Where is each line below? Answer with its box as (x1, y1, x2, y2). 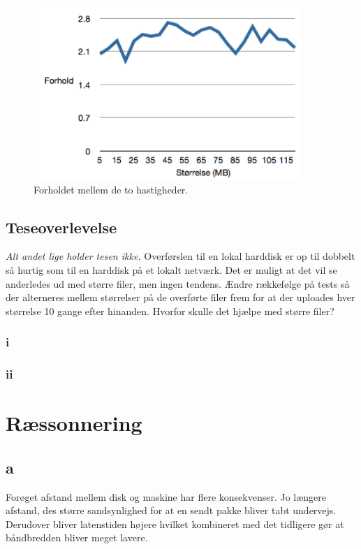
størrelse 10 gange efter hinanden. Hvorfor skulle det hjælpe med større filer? (6, 303, 334, 318)
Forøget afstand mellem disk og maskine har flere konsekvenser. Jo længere (6, 489, 327, 504)
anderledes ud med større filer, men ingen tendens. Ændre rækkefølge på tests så (6, 276, 350, 291)
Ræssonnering (6, 409, 142, 437)
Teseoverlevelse (6, 216, 117, 237)
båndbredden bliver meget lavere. (6, 530, 148, 545)
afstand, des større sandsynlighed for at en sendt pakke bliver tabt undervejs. (6, 503, 337, 518)
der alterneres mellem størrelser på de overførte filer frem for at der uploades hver (6, 290, 355, 305)
